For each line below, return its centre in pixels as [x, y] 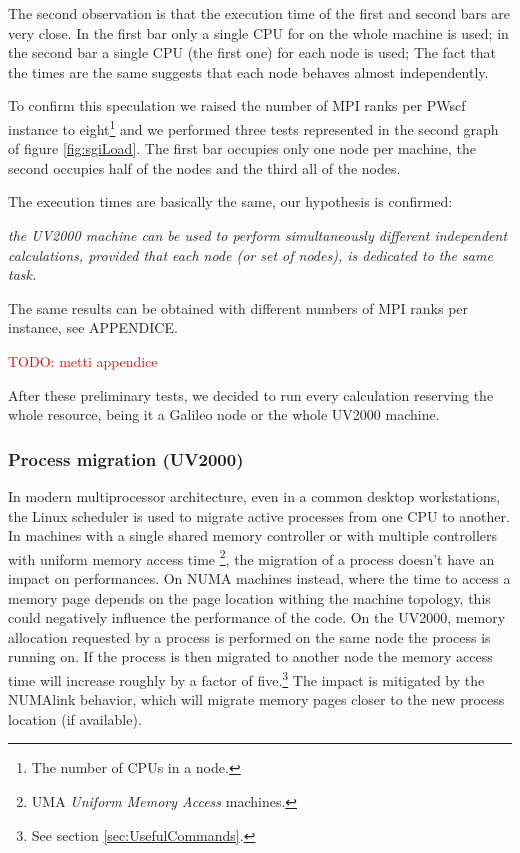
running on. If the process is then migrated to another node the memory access [250, 656]
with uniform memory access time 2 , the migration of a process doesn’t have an [251, 557]
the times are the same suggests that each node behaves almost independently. [248, 71]
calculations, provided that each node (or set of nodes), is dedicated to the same [250, 254]
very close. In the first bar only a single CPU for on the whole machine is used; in [258, 32]
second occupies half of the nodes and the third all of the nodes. [204, 167]
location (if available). [75, 718]
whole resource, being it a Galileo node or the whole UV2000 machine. [224, 414]
